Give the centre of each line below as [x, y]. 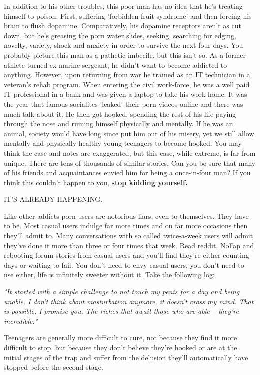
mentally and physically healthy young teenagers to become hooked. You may [123, 143]
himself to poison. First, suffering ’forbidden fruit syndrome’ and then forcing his [128, 16]
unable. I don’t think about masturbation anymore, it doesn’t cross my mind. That [129, 301]
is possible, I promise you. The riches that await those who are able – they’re [121, 311]
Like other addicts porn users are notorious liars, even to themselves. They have [126, 215]
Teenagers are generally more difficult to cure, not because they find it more [121, 337]
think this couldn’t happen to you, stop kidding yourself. [96, 182]
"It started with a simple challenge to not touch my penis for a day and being [122, 291]
